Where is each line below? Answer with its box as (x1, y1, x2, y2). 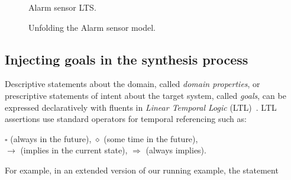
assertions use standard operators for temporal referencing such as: (5, 112, 247, 125)
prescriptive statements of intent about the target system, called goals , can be (5, 89, 286, 101)
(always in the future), (10, 132, 92, 144)
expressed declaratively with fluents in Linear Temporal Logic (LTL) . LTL (5, 101, 277, 113)
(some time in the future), (104, 132, 198, 144)
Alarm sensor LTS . (28, 1, 96, 13)
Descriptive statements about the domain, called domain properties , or (5, 78, 260, 90)
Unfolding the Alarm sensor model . (28, 21, 156, 33)
